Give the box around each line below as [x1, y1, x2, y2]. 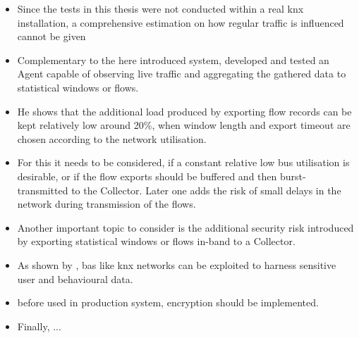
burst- [279, 168, 306, 183]
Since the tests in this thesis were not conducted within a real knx [17, 1, 304, 15]
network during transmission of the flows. [17, 196, 196, 211]
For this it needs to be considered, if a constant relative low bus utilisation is [17, 155, 350, 170]
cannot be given [17, 29, 86, 44]
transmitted [17, 182, 68, 197]
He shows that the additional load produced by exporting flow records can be [17, 104, 352, 118]
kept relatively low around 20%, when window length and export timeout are [17, 118, 351, 132]
